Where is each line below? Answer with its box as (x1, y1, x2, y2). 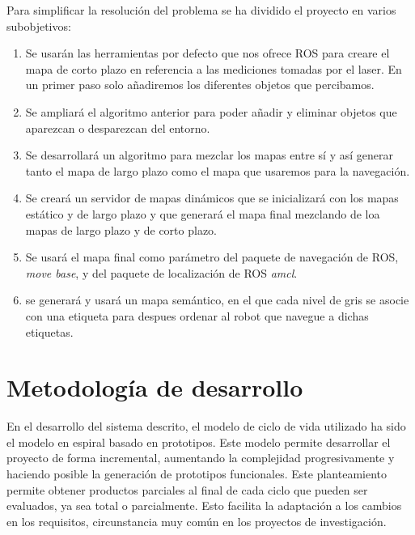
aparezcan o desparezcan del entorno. (25, 119, 210, 136)
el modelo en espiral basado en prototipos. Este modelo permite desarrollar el (6, 433, 391, 450)
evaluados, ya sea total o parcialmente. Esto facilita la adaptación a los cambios (6, 497, 402, 514)
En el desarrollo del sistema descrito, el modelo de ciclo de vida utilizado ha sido (6, 418, 406, 435)
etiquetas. (25, 323, 74, 340)
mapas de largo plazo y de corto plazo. (25, 221, 217, 238)
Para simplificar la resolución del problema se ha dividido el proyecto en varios (6, 2, 396, 18)
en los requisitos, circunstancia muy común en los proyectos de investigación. (6, 512, 387, 529)
